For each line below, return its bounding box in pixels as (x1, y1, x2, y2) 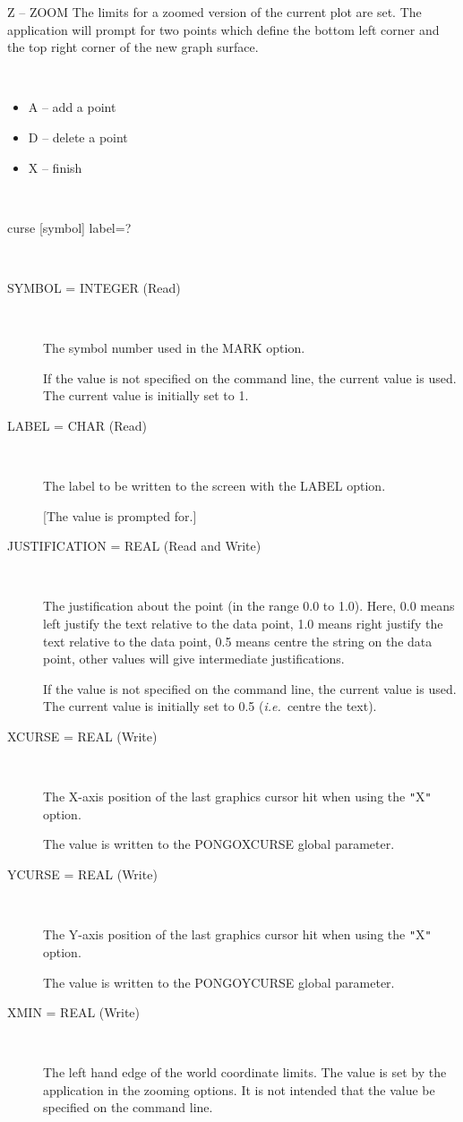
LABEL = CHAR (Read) (7, 415, 147, 434)
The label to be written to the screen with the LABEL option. (43, 476, 386, 495)
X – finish (28, 158, 82, 176)
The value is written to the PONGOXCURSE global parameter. (43, 835, 395, 853)
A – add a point (28, 98, 116, 116)
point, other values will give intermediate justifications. (43, 649, 345, 668)
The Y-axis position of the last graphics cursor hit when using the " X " (43, 925, 432, 944)
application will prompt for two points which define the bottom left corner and (7, 20, 440, 39)
